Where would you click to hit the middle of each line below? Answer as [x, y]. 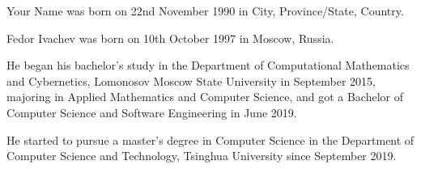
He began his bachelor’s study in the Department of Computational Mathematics [208, 65]
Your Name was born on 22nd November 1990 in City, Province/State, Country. [205, 11]
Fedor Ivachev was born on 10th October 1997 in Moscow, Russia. [170, 38]
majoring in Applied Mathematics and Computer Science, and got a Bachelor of [205, 97]
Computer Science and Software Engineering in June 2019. [152, 112]
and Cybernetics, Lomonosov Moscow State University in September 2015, [191, 80]
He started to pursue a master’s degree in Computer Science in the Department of [210, 139]
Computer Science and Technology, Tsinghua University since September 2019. [202, 156]
